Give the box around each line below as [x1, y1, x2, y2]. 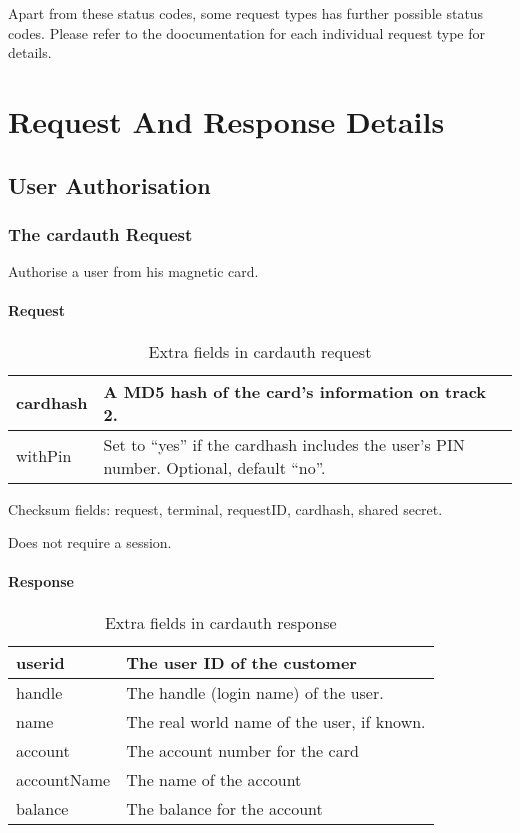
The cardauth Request [8, 221, 193, 246]
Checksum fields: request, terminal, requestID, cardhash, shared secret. [8, 498, 443, 519]
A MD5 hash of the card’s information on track [103, 379, 487, 403]
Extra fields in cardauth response [104, 610, 337, 634]
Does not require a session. [8, 532, 172, 553]
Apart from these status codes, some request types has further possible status [8, 3, 484, 23]
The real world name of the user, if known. [126, 709, 426, 733]
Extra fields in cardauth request [148, 339, 372, 363]
